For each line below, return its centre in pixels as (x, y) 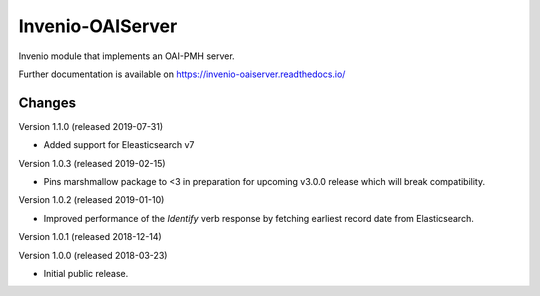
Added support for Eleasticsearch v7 (119, 145)
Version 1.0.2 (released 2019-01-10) (91, 200)
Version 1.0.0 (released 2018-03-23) (93, 255)
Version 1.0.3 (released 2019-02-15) (92, 163)
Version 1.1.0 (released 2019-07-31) (91, 126)
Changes (47, 102)
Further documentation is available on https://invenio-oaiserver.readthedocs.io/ (182, 74)
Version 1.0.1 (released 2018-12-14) (90, 237)
